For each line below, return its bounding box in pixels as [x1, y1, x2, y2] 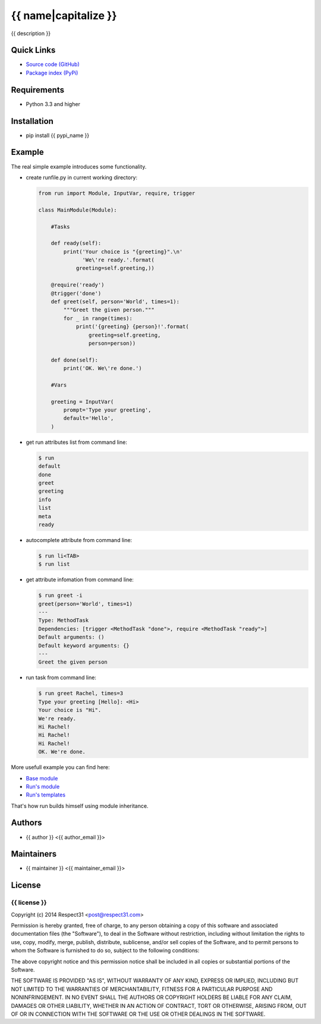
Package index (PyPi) [26, 69, 78, 76]
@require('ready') [51, 282, 105, 288]
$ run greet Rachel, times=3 [38, 690, 124, 697]
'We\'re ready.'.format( [82, 257, 155, 263]
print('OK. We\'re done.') [63, 365, 142, 372]
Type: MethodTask [38, 617, 89, 624]
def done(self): [51, 356, 98, 363]
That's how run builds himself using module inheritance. [11, 802, 149, 810]
